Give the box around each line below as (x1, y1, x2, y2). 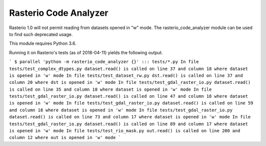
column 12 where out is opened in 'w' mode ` (9, 135, 121, 141)
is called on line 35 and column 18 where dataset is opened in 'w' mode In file (9, 86, 212, 92)
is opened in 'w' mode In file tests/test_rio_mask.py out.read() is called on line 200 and (9, 128, 241, 134)
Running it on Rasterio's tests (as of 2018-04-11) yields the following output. (9, 49, 163, 55)
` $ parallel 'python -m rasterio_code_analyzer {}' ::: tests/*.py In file (9, 59, 199, 65)
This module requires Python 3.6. (9, 40, 76, 46)
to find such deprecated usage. (9, 31, 73, 37)
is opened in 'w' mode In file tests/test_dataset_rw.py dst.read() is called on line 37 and (9, 73, 243, 78)
